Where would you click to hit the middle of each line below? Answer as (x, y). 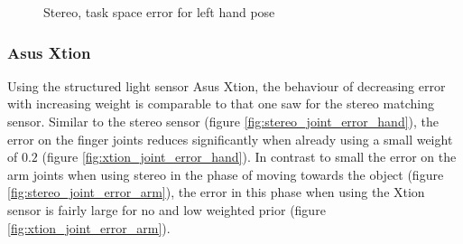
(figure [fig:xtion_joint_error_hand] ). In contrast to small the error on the (249, 157)
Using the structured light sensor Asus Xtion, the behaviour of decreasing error (227, 85)
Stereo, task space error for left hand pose (159, 12)
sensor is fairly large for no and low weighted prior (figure (167, 209)
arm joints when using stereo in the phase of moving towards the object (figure (226, 174)
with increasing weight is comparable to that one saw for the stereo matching (221, 103)
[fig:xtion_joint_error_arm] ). (89, 227)
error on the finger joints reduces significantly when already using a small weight (230, 139)
